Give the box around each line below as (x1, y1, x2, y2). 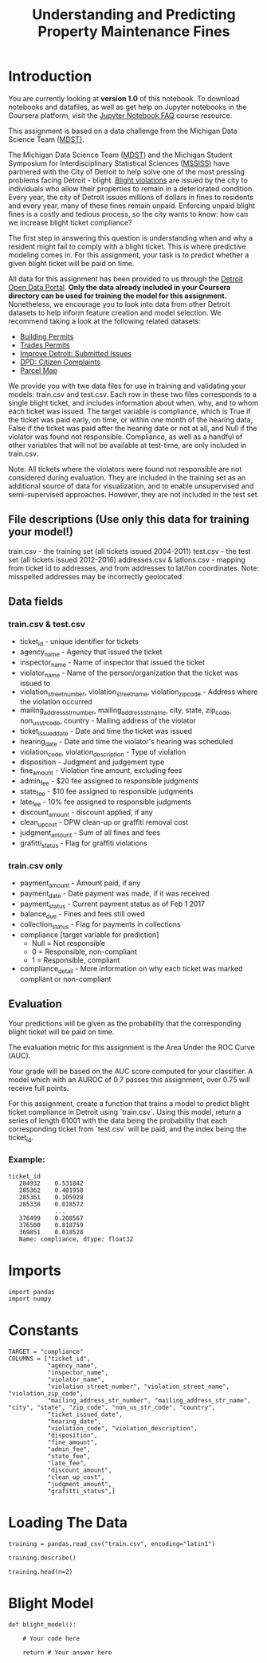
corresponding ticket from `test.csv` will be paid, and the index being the (8, 1124, 247, 1133)
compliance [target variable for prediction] (19, 930, 159, 939)
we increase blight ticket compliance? (8, 218, 132, 227)
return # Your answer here (22, 1648, 112, 1657)
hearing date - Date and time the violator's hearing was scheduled (19, 736, 234, 748)
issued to (19, 678, 50, 688)
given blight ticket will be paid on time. (8, 258, 135, 268)
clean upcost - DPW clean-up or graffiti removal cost (19, 818, 189, 830)
